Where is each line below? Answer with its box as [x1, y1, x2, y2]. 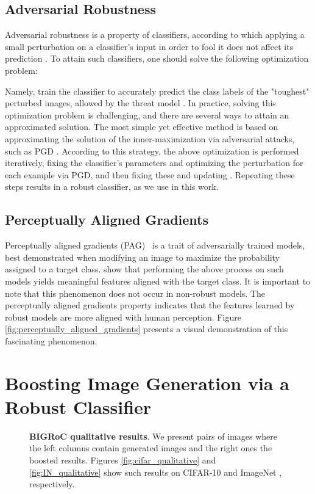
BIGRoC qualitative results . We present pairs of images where [29, 429, 277, 442]
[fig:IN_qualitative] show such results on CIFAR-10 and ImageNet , [29, 465, 282, 478]
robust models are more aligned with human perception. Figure [5, 310, 241, 323]
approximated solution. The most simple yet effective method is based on [5, 120, 278, 133]
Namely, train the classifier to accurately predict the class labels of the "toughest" [5, 84, 310, 97]
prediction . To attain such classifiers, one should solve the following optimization [5, 52, 309, 65]
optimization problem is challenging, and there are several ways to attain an [5, 108, 289, 121]
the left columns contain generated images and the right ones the [29, 441, 272, 454]
